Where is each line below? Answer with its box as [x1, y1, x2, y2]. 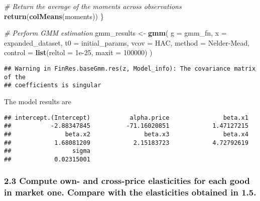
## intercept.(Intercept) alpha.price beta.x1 [4, 114, 248, 121]
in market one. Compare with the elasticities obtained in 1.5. [4, 186, 256, 198]
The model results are [4, 96, 71, 106]
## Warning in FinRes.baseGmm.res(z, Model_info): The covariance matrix [4, 65, 256, 72]
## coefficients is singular [4, 82, 101, 89]
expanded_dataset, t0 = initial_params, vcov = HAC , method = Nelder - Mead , [4, 37, 250, 48]
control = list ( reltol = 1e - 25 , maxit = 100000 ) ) [4, 47, 153, 58]
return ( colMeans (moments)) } [4, 11, 104, 21]
